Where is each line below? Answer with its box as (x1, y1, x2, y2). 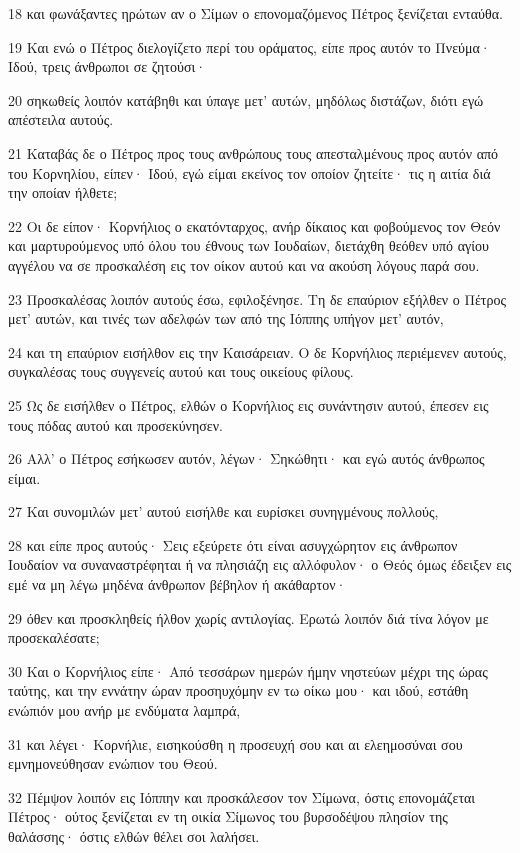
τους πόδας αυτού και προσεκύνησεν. (8, 414, 223, 435)
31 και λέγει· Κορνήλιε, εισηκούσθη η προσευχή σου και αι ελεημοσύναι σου (8, 733, 463, 754)
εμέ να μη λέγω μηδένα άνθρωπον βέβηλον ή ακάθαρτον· (8, 574, 347, 595)
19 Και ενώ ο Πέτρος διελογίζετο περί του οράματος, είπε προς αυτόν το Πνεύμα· (8, 36, 491, 57)
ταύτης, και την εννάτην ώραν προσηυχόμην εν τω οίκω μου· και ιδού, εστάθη (8, 680, 469, 701)
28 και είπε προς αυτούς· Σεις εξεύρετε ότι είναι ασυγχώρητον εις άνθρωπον (8, 534, 458, 555)
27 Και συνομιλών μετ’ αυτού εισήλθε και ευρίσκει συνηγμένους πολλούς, (8, 501, 439, 522)
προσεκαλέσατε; (8, 627, 100, 648)
